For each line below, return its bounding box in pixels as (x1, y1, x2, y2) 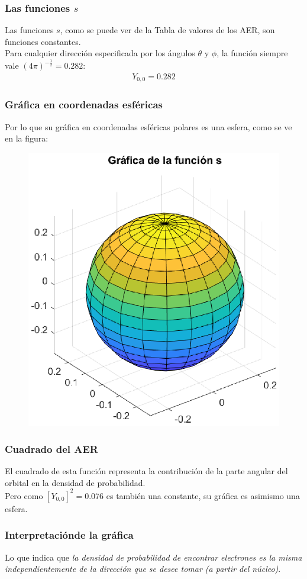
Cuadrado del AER (5, 441, 98, 456)
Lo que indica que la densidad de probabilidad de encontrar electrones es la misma (5, 551, 302, 563)
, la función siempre (216, 47, 288, 59)
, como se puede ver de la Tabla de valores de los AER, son (60, 24, 275, 36)
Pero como (5, 489, 43, 501)
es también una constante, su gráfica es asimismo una (106, 489, 300, 501)
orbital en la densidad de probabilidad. (5, 476, 146, 488)
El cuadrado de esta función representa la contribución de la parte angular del (5, 465, 288, 477)
